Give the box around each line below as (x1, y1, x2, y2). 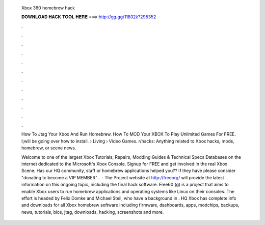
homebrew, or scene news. (21, 145, 76, 151)
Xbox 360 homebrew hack (21, 5, 75, 11)
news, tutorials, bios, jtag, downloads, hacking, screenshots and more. (21, 209, 164, 215)
